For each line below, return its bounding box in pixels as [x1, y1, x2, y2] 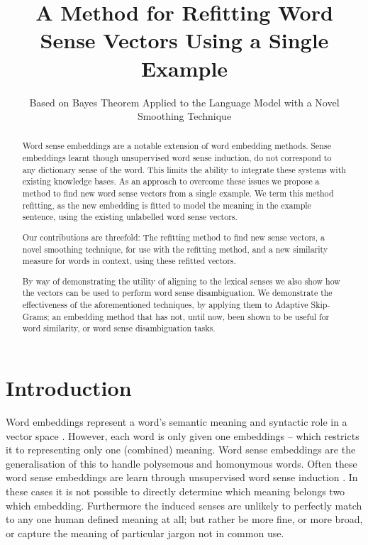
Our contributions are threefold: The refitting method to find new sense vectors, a [22, 231, 325, 243]
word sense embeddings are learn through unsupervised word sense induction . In [6, 470, 358, 485]
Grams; [22, 310, 50, 322]
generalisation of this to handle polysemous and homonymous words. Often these [6, 456, 357, 470]
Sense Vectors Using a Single [40, 26, 329, 55]
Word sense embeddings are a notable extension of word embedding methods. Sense [22, 140, 331, 152]
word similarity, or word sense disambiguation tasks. [22, 322, 216, 334]
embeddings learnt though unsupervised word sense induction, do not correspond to [22, 152, 332, 164]
